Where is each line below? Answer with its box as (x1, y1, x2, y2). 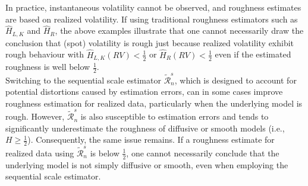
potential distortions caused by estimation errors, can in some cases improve (5, 85, 283, 98)
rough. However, (5, 110, 65, 123)
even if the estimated (215, 48, 291, 60)
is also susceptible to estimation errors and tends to (80, 110, 269, 123)
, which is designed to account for (174, 73, 297, 86)
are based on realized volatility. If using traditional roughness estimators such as (5, 12, 298, 25)
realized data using (5, 146, 74, 159)
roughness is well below (5, 60, 90, 73)
